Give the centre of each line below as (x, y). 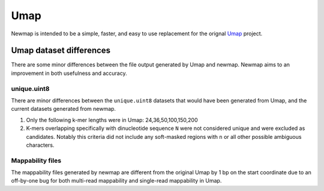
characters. (40, 145)
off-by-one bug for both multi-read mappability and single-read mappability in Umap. (116, 181)
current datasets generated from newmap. (64, 109)
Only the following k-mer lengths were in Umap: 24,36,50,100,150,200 (112, 120)
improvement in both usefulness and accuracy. (69, 73)
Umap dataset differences (61, 51)
